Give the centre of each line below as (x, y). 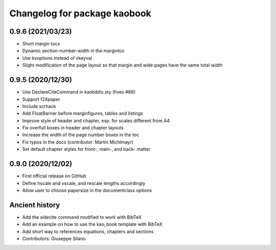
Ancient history (35, 205)
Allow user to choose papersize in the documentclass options (87, 190)
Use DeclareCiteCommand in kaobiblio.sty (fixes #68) (79, 92)
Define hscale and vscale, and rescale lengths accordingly (84, 183)
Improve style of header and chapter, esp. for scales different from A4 (96, 121)
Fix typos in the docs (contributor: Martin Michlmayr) (78, 142)
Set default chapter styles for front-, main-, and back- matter (86, 149)
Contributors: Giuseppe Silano (54, 239)
